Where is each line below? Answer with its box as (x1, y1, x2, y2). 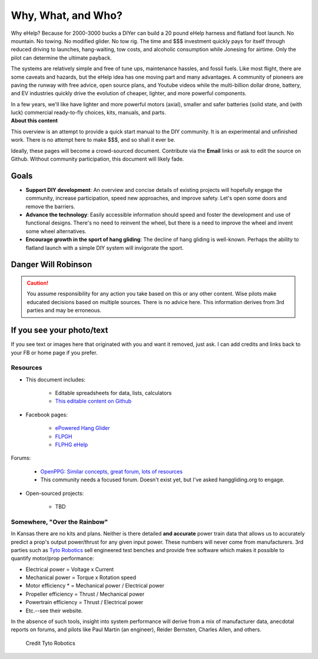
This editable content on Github (55, 397, 132, 404)
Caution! (26, 279, 49, 286)
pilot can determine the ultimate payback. (11, 54, 112, 61)
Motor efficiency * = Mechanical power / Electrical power (25, 582, 165, 589)
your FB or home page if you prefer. (11, 349, 98, 356)
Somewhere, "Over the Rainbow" (11, 517, 108, 526)
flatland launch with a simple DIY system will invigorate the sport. (25, 244, 184, 251)
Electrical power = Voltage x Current (25, 566, 114, 573)
